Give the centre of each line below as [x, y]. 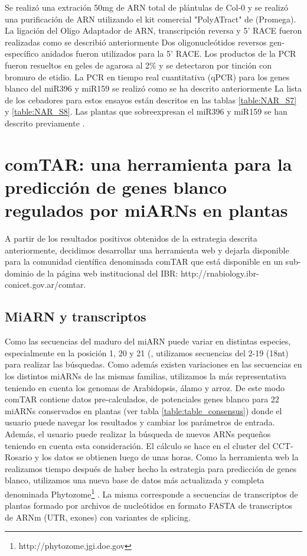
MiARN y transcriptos [76, 316]
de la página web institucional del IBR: [107, 273]
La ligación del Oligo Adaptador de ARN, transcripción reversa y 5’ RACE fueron [153, 30]
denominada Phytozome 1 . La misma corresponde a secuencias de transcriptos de [151, 493]
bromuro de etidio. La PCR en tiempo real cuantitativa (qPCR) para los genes [147, 77]
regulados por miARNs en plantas [146, 210]
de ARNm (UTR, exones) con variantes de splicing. [98, 517]
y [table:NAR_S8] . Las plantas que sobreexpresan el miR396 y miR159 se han [146, 111]
